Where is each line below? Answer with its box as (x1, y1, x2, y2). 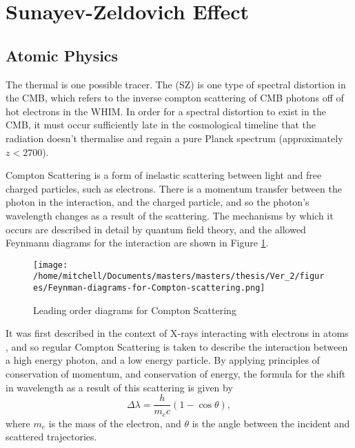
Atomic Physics (6, 44, 119, 66)
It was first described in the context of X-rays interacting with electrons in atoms (6, 326, 349, 340)
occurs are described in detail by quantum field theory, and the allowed (6, 222, 306, 236)
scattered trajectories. (6, 429, 97, 444)
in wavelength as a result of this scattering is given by (6, 380, 233, 394)
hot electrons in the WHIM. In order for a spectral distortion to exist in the (6, 104, 326, 118)
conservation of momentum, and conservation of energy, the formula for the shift (6, 367, 346, 381)
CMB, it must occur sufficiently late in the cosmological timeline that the (6, 117, 316, 132)
